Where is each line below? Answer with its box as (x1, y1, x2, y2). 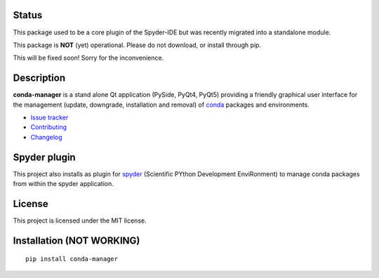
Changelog (30, 133, 62, 141)
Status (13, 9, 43, 21)
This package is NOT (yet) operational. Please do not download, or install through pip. (13, 41, 262, 49)
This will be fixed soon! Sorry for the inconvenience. (13, 53, 164, 62)
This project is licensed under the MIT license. (13, 216, 147, 225)
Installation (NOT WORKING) (13, 234, 140, 246)
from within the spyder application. (13, 180, 114, 188)
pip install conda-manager (25, 255, 119, 263)
